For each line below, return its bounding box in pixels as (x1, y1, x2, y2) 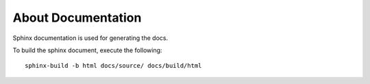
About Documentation (12, 10, 142, 25)
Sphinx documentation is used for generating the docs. (12, 34, 168, 42)
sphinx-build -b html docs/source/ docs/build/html (25, 62, 202, 70)
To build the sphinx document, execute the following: (12, 46, 162, 54)
